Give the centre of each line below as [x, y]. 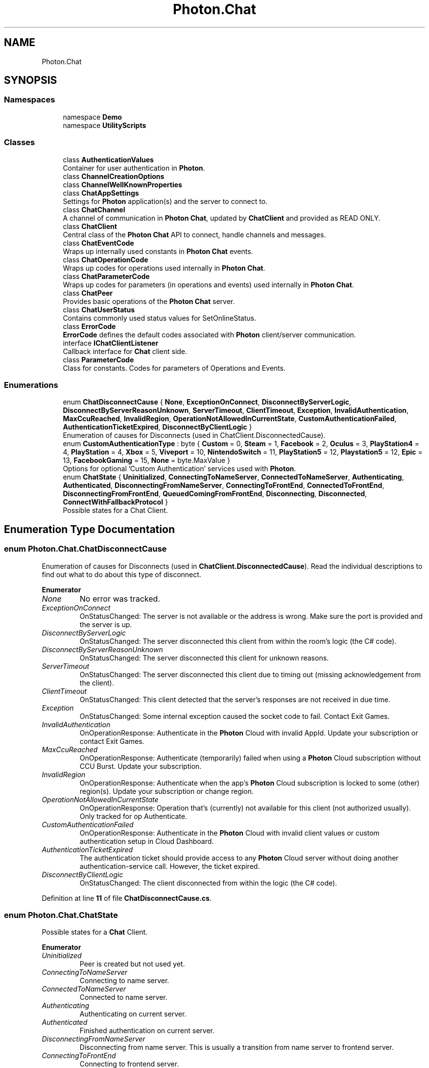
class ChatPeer [88, 293]
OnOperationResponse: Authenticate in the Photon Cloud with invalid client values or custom [229, 833]
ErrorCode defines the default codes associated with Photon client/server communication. [209, 334]
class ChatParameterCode [106, 276]
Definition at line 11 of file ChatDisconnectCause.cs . [127, 898]
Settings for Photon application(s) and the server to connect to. [165, 201]
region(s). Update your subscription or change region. [167, 791]
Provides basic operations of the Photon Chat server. [149, 301]
